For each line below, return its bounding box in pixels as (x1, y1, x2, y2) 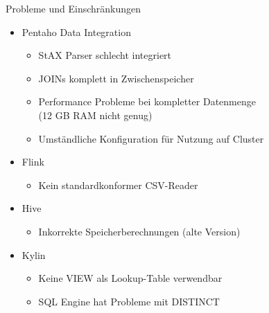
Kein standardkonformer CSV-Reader (38, 177, 198, 192)
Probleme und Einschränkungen (6, 1, 141, 15)
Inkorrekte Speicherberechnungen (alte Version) (38, 224, 241, 238)
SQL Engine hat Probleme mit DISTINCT (38, 294, 220, 308)
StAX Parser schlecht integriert (38, 48, 172, 62)
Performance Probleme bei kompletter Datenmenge (38, 94, 256, 109)
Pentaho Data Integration (21, 24, 131, 39)
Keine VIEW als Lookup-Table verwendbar (38, 271, 223, 285)
